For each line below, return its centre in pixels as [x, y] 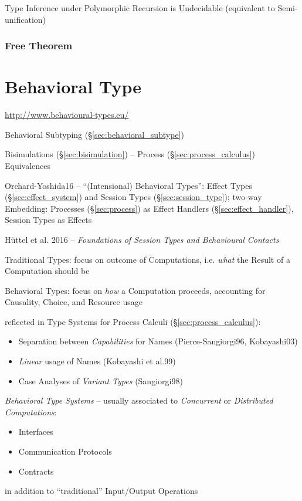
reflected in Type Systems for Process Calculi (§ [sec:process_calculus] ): [133, 321]
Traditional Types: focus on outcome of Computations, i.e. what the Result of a [147, 259]
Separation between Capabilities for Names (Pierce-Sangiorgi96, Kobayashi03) [158, 341]
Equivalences [28, 165]
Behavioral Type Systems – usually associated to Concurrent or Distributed [139, 400]
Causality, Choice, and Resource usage [74, 302]
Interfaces [36, 431]
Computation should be [47, 271]
